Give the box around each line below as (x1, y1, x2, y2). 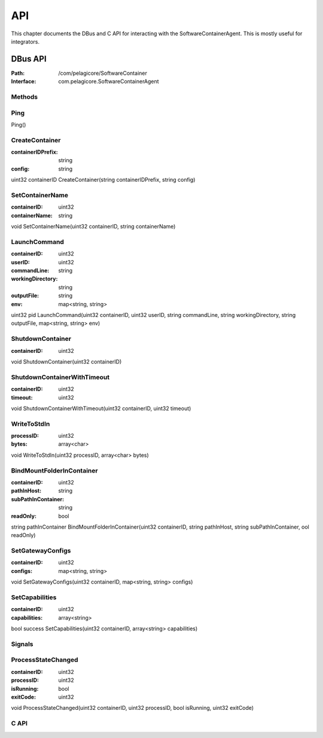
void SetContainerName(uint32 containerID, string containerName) (11, 223, 176, 230)
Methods (11, 93, 38, 101)
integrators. (11, 38, 40, 45)
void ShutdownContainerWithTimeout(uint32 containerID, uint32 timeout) (11, 404, 191, 412)
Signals (11, 640, 33, 648)
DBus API (11, 54, 47, 64)
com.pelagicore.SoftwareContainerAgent (58, 78, 159, 85)
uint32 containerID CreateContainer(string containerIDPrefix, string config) (11, 176, 196, 184)
